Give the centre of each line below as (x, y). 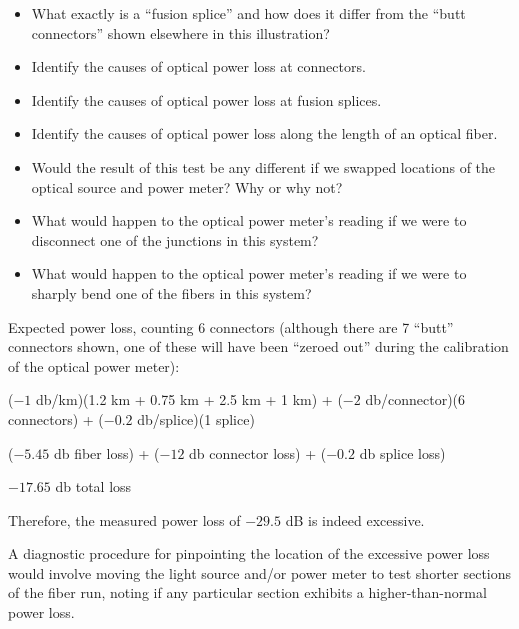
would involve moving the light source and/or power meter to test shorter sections (260, 572)
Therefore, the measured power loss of (124, 519)
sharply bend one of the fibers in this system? (171, 292)
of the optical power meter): (94, 365)
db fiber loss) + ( (106, 452)
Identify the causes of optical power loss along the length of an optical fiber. (264, 133)
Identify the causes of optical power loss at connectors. (198, 66)
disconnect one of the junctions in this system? (175, 239)
